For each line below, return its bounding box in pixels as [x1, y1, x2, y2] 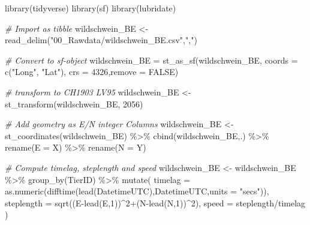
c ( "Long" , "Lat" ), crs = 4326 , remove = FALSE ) [5, 65, 179, 78]
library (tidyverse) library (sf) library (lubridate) [5, 2, 176, 14]
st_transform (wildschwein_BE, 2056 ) [5, 97, 143, 110]
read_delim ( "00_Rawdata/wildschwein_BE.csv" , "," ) [5, 34, 197, 46]
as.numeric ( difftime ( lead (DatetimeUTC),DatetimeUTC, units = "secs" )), [5, 185, 269, 197]
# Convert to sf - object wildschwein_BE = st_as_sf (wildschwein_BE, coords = [5, 53, 298, 66]
